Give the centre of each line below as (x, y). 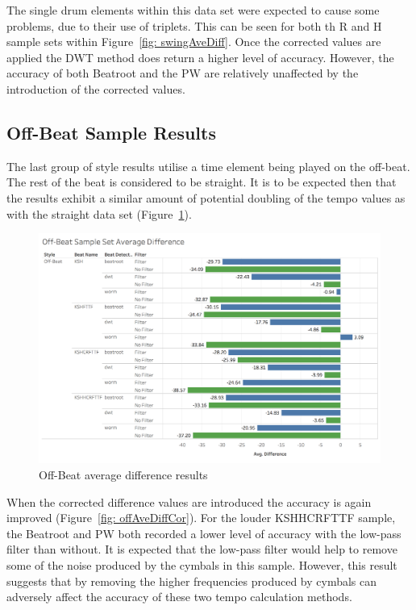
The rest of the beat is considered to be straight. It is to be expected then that (202, 182)
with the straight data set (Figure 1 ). (99, 213)
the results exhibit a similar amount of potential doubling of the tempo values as (206, 197)
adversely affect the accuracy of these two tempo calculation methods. (179, 597)
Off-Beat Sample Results (111, 132)
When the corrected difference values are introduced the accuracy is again (189, 501)
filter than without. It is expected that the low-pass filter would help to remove (202, 549)
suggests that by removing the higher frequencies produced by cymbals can (192, 581)
